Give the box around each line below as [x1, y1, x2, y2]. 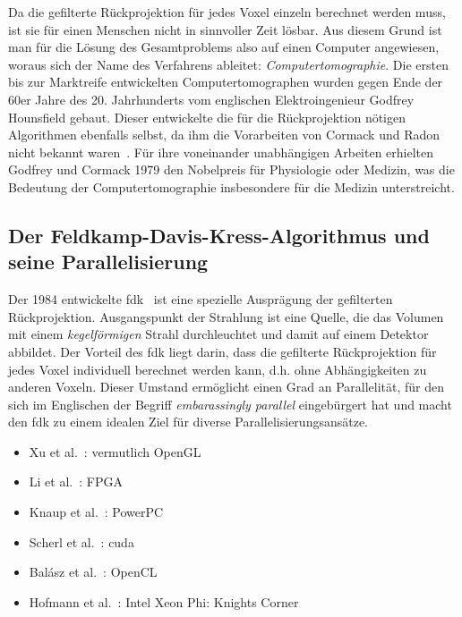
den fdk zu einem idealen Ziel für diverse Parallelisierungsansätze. [8, 412, 369, 431]
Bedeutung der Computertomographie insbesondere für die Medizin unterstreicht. [8, 177, 455, 196]
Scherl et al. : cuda [29, 532, 134, 551]
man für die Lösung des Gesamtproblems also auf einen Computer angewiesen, [8, 38, 440, 56]
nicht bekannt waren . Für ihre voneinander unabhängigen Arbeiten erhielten [8, 142, 434, 161]
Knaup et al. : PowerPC [29, 503, 164, 521]
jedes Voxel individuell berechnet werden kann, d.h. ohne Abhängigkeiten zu [8, 359, 427, 378]
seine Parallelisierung [8, 248, 209, 275]
